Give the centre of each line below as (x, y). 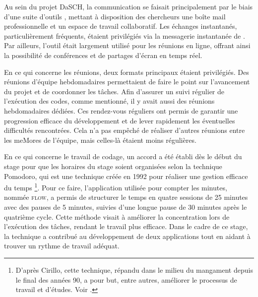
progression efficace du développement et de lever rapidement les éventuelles (120, 120)
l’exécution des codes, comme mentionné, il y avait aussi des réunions (109, 101)
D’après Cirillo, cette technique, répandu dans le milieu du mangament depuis (134, 269)
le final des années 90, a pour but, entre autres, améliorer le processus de (126, 279)
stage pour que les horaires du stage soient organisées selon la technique (113, 166)
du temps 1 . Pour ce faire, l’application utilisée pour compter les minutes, (116, 187)
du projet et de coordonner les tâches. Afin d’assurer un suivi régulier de (114, 91)
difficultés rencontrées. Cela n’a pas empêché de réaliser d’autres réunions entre (125, 130)
